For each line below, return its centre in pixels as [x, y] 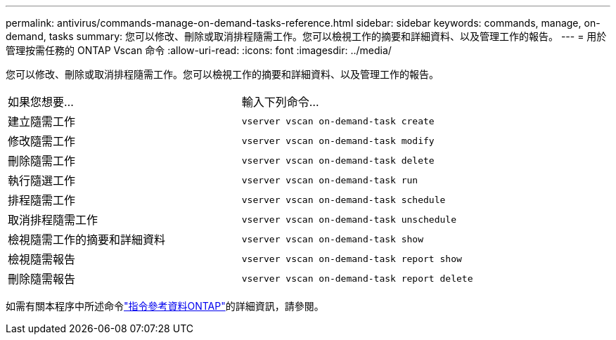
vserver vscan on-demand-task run [330, 180]
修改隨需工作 [42, 141]
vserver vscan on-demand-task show [333, 239]
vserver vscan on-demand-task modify [338, 140]
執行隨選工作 [42, 181]
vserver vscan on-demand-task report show [352, 259]
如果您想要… [41, 102]
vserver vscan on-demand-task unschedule [349, 219]
